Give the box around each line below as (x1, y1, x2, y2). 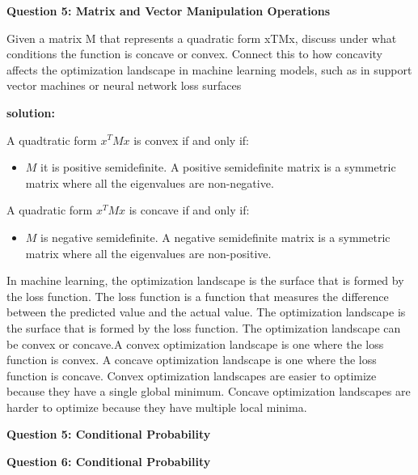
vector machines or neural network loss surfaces (6, 77, 242, 94)
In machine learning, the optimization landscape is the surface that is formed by (6, 272, 404, 289)
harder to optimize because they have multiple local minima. (6, 398, 307, 415)
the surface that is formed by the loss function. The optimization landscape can (6, 319, 401, 336)
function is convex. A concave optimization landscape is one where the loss (6, 351, 377, 368)
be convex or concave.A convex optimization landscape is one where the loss (6, 335, 384, 352)
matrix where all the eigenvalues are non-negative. (25, 174, 274, 191)
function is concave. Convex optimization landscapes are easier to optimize (6, 367, 377, 384)
